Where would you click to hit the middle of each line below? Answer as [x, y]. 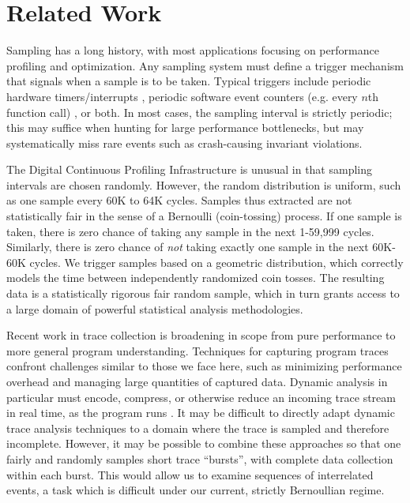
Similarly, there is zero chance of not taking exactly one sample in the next [188, 247]
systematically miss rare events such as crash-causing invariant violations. [184, 143]
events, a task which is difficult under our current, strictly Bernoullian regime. [196, 490]
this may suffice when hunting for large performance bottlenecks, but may [185, 128]
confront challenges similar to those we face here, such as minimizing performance [204, 366]
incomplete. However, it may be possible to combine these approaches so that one [204, 443]
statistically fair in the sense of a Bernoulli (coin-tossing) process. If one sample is [204, 216]
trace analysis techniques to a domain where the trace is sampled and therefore [198, 428]
